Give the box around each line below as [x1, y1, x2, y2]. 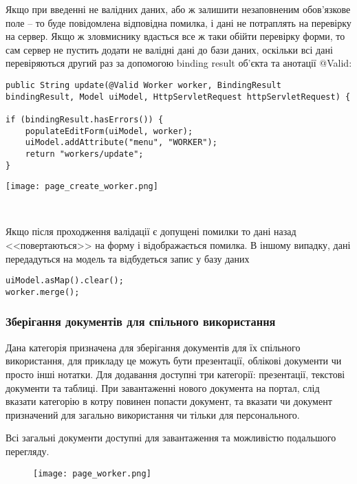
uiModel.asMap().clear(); [6, 276, 124, 286]
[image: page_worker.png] [33, 468, 151, 478]
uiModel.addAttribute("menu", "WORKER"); [25, 137, 217, 148]
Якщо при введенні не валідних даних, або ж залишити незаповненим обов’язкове [6, 2, 351, 16]
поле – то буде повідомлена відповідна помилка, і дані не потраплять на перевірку [6, 15, 351, 30]
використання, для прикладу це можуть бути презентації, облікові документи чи [6, 353, 342, 368]
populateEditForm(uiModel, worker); [25, 126, 193, 136]
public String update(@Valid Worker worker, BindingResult [6, 80, 281, 90]
